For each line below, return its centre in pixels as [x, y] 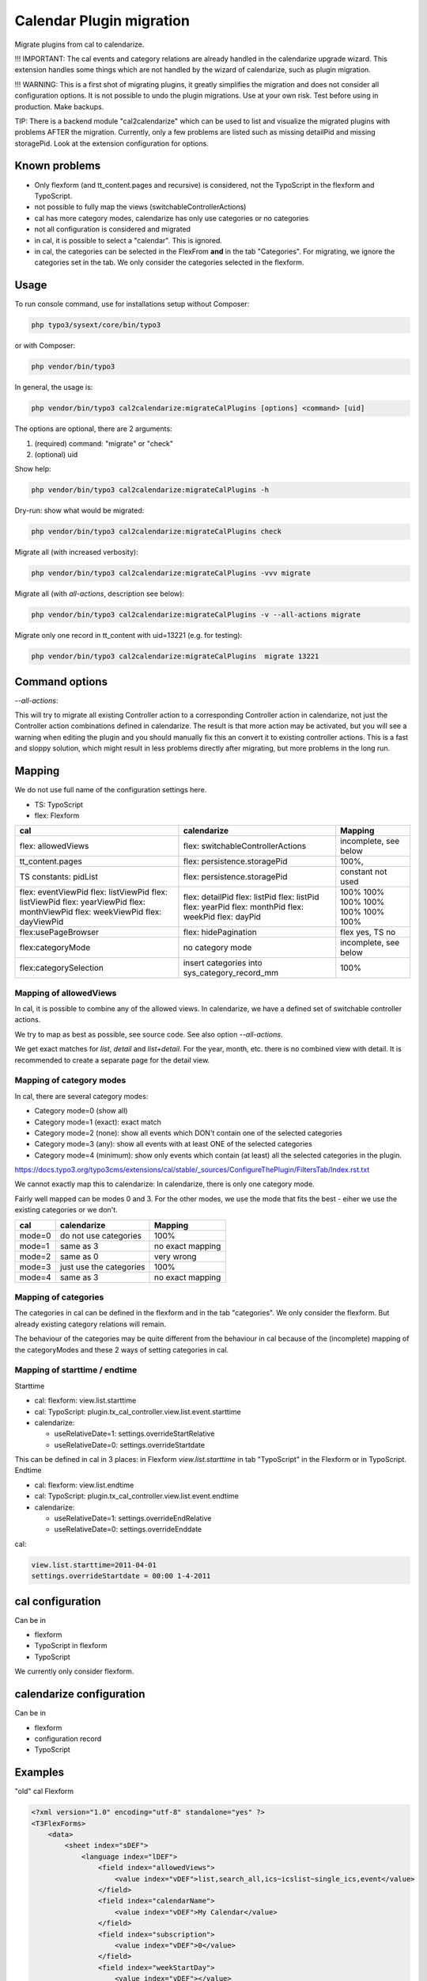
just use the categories [102, 1266]
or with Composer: [45, 345]
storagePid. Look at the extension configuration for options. [111, 143]
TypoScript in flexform [71, 1646]
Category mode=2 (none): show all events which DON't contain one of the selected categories [189, 1132]
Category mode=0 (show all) [81, 1111]
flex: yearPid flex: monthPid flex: [244, 907]
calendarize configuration [80, 1695]
